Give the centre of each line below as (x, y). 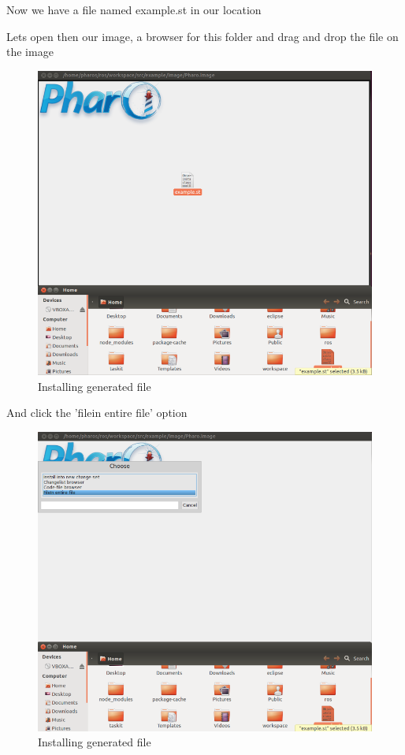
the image (30, 52)
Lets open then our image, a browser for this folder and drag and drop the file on (202, 36)
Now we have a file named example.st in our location (134, 9)
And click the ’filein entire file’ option (97, 413)
